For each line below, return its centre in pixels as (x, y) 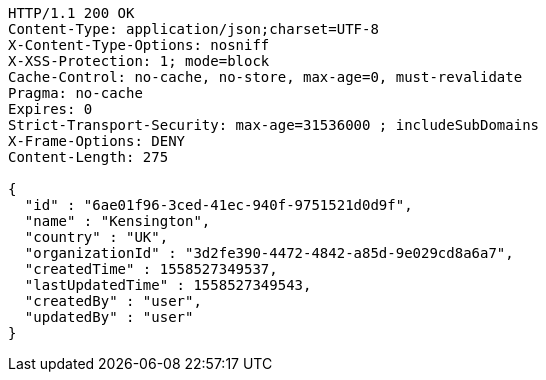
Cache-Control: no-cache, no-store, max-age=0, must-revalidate (265, 77)
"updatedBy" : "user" (109, 317)
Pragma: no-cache (75, 93)
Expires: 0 (50, 109)
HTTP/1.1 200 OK (71, 13)
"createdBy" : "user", (113, 301)
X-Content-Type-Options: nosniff (139, 45)
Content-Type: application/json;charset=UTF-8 (193, 29)
